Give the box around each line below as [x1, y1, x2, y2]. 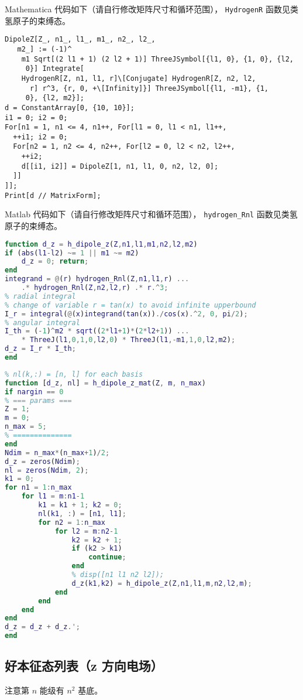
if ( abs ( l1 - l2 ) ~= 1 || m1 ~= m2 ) [5, 248, 139, 257]
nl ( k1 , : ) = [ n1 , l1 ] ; [38, 509, 126, 518]
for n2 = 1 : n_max [38, 518, 105, 527]
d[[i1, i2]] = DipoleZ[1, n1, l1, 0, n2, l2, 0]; [21, 162, 219, 170]
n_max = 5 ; [5, 422, 47, 431]
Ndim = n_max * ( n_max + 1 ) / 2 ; [5, 448, 110, 457]
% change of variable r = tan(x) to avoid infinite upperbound [5, 301, 256, 309]
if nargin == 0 [5, 387, 64, 396]
